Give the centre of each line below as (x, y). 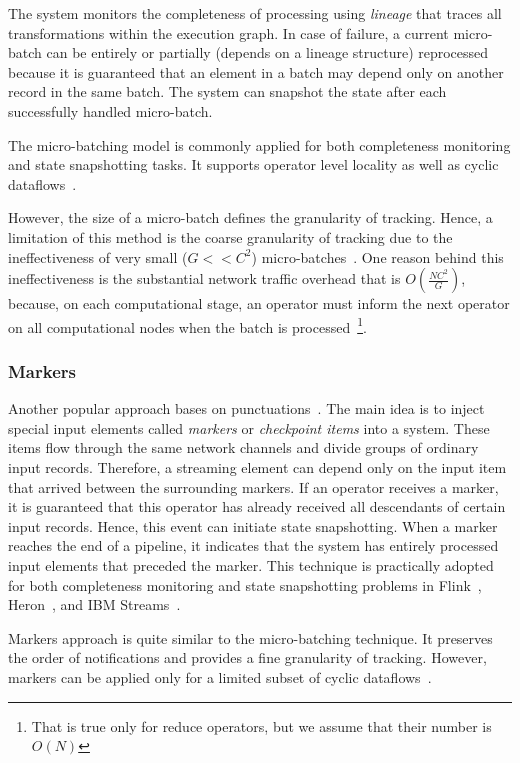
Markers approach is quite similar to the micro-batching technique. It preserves (250, 637)
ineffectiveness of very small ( (98, 256)
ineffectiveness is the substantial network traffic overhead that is (204, 278)
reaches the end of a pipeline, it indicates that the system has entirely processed (253, 545)
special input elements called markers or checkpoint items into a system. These (249, 427)
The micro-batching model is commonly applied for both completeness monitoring (259, 144)
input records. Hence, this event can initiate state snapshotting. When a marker (253, 525)
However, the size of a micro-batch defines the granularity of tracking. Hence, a (250, 217)
